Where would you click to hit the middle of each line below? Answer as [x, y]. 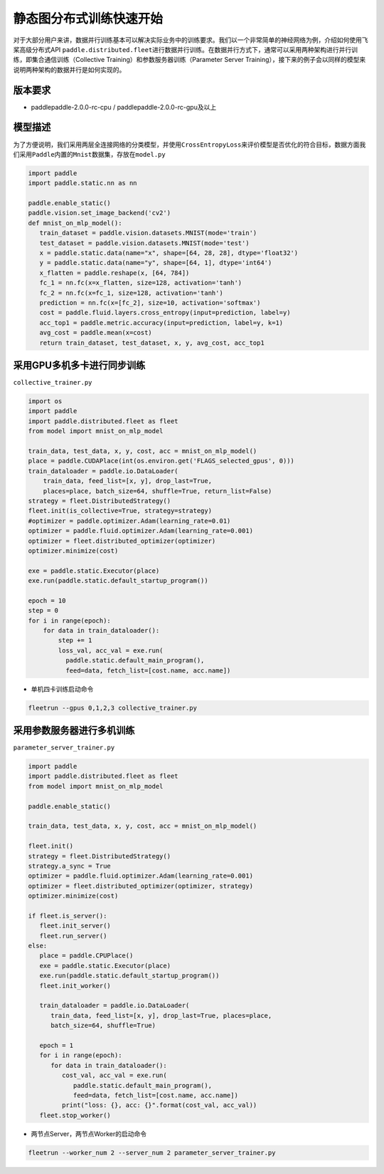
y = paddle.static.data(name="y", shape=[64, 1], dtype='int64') [156, 263]
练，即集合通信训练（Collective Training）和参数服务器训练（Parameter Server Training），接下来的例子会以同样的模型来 [190, 60]
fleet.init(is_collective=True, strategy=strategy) [120, 511]
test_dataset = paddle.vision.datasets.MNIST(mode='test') [144, 243]
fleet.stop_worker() [75, 1115]
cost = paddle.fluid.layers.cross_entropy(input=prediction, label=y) [165, 313]
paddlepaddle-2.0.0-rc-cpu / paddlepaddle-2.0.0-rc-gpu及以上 [124, 107]
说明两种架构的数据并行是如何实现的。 [69, 69]
